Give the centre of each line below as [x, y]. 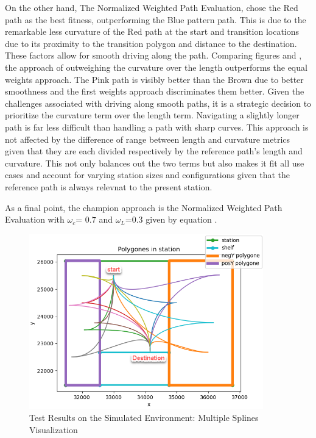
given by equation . [181, 219]
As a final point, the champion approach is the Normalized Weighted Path [144, 207]
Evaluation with [35, 219]
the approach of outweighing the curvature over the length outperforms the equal [156, 67]
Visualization [54, 429]
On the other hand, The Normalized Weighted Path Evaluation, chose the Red [152, 7]
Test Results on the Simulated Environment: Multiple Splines [144, 417]
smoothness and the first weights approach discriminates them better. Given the [155, 91]
